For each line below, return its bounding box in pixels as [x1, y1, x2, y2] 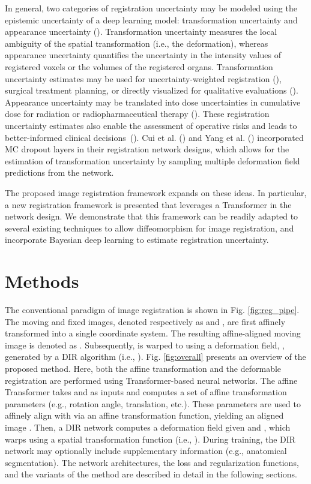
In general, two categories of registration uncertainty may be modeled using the [5, 2, 297, 14]
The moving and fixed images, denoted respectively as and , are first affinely [5, 315, 286, 327]
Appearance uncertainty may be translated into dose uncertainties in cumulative [5, 95, 301, 108]
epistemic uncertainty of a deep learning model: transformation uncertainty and [5, 13, 298, 26]
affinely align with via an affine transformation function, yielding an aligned [5, 409, 284, 422]
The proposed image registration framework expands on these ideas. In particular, [5, 186, 307, 199]
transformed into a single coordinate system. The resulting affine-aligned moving [5, 327, 301, 339]
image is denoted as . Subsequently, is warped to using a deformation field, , [5, 338, 285, 351]
